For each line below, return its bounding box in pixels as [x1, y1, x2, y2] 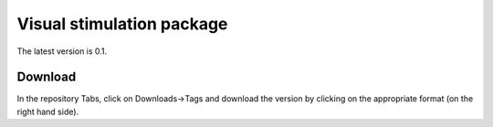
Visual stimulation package [16, 14, 228, 34]
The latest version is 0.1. [16, 46, 108, 57]
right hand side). [16, 106, 79, 117]
